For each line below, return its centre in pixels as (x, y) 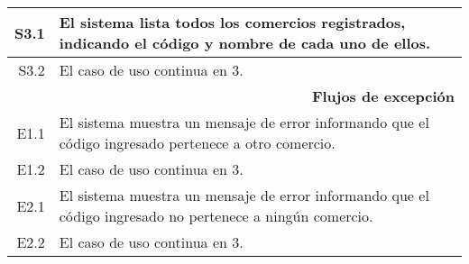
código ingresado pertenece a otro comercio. (197, 143)
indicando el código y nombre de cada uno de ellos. (245, 43)
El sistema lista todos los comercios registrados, (232, 22)
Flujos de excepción (383, 96)
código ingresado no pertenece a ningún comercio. (216, 216)
